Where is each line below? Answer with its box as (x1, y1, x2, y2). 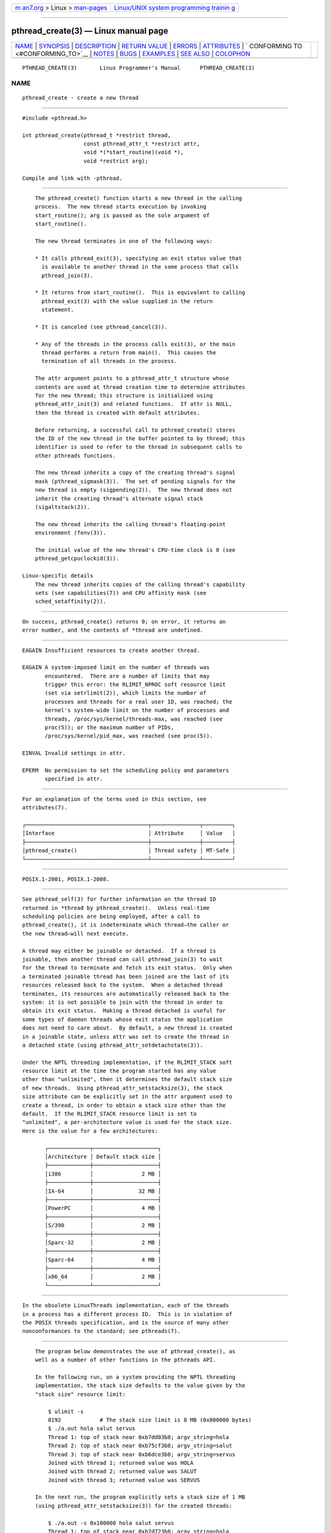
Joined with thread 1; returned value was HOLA (48, 1459, 194, 1466)
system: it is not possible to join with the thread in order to (22, 998, 223, 1006)
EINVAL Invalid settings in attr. (22, 750, 126, 757)
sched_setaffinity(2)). (34, 598, 107, 605)
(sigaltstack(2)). (34, 503, 91, 511)
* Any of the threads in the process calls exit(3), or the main (34, 340, 236, 348)
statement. (41, 307, 74, 313)
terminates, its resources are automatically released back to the (22, 990, 229, 997)
